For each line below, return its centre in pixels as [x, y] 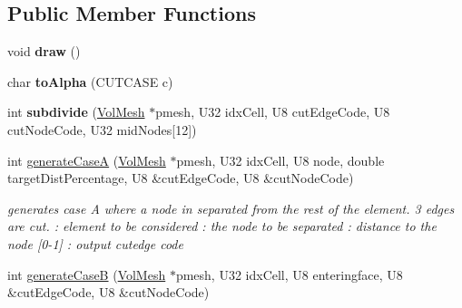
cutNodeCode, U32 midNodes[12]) [102, 129]
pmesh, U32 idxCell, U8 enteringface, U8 [289, 274]
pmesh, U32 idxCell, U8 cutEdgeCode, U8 [273, 112]
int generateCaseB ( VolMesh [87, 274]
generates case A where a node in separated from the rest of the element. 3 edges [231, 208]
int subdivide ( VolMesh [76, 112]
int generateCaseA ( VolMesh [87, 160]
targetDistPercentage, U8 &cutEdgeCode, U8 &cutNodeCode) [181, 178]
